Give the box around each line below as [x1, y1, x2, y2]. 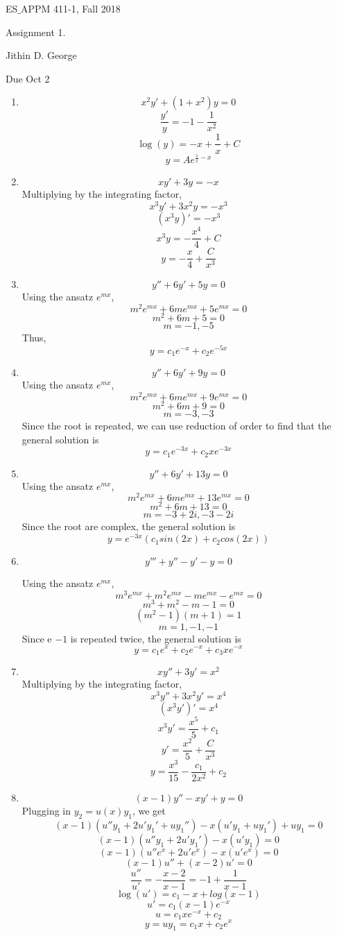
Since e [21, 631, 52, 645]
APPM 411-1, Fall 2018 [21, 1, 121, 15]
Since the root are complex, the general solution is [21, 519, 236, 534]
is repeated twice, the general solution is [70, 631, 241, 645]
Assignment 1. [6, 24, 66, 39]
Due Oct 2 [6, 71, 50, 85]
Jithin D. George [6, 48, 77, 62]
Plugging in [21, 803, 71, 818]
